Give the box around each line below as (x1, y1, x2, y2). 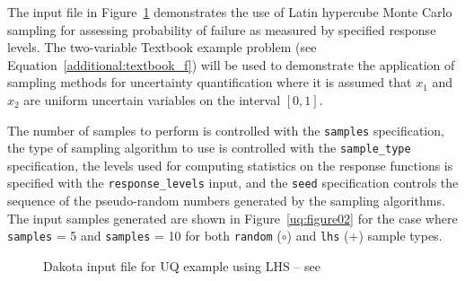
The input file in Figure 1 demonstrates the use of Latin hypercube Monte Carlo (7, 3, 452, 21)
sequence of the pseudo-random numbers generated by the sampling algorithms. (7, 191, 445, 210)
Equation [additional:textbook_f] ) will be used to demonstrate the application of (7, 55, 455, 74)
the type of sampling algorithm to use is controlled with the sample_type (7, 138, 411, 157)
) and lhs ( (286, 226, 349, 245)
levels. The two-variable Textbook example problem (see (7, 38, 317, 57)
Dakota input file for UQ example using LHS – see (43, 256, 320, 275)
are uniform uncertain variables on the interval (23, 90, 281, 109)
